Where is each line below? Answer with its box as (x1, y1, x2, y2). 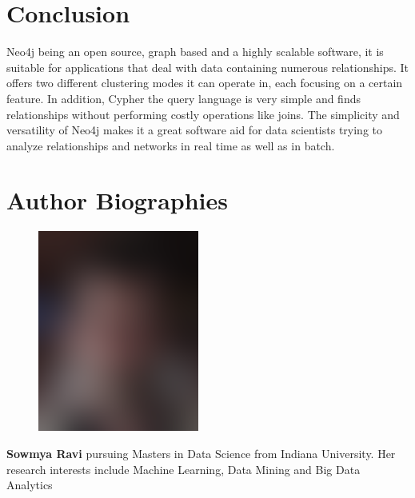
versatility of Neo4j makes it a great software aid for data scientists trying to (6, 122, 383, 138)
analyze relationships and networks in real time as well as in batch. (6, 137, 335, 153)
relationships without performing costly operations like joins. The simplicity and (6, 106, 400, 122)
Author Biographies (6, 184, 228, 217)
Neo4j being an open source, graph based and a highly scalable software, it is (6, 43, 384, 60)
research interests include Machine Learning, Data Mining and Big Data (6, 460, 361, 477)
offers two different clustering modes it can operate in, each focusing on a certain (6, 74, 403, 91)
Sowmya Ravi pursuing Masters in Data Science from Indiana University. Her (6, 445, 396, 461)
